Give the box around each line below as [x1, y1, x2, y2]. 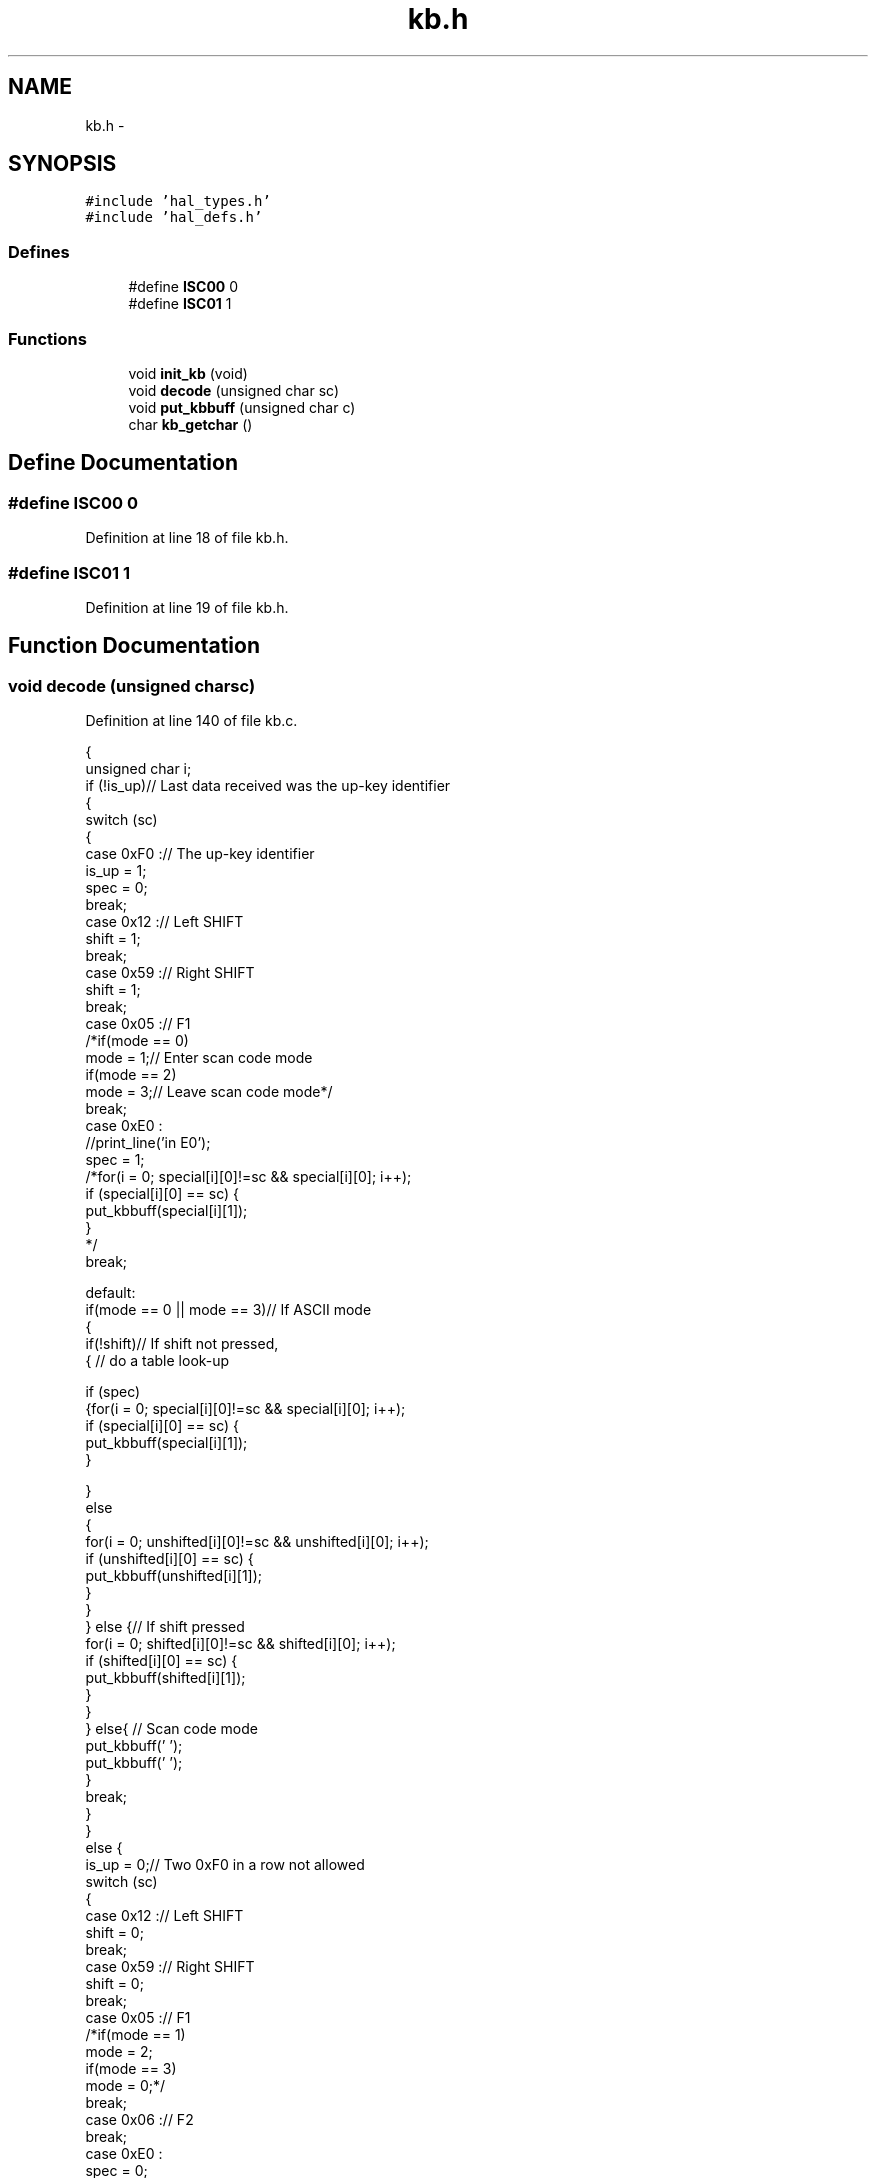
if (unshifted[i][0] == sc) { [85, 1550, 254, 1568]
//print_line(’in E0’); [85, 1134, 211, 1152]
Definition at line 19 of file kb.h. [85, 598, 289, 616]
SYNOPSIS [8, 151, 117, 177]
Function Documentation [8, 633, 260, 659]
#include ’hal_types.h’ [85, 193, 271, 210]
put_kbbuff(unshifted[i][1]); [85, 1567, 263, 1585]
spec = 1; [85, 1151, 145, 1169]
